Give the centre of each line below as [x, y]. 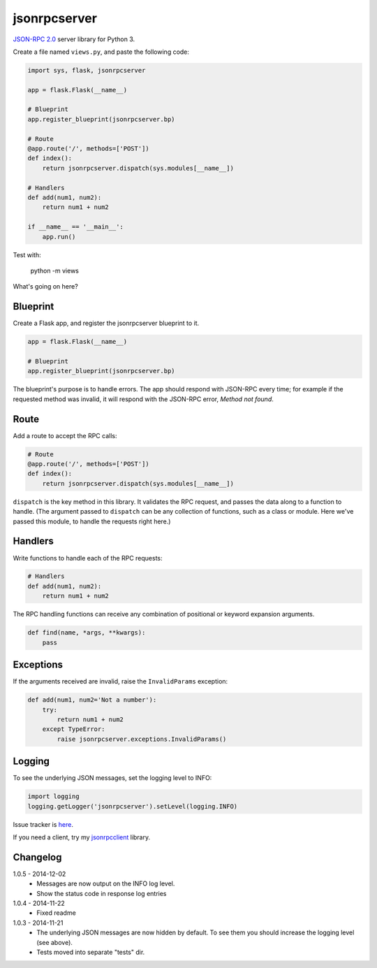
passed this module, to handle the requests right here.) [92, 521]
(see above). [55, 942]
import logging [53, 796]
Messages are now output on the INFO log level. [106, 883]
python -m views [55, 270]
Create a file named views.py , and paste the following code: [101, 52]
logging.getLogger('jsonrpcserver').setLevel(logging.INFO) [133, 806]
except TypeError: [74, 729]
